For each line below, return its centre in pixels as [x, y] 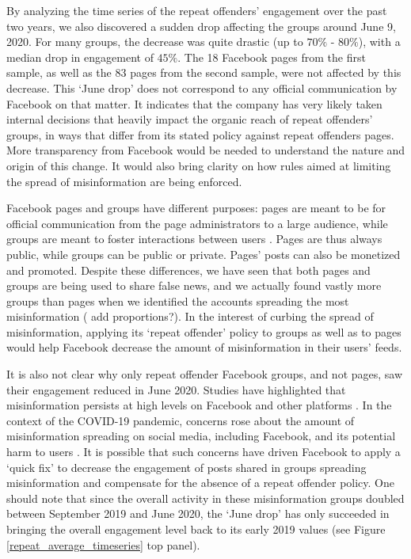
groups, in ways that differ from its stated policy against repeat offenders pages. [200, 134]
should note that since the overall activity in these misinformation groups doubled [205, 498]
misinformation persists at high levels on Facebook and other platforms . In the [199, 405]
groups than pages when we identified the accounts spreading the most [178, 300]
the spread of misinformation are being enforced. [124, 181]
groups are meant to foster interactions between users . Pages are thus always [194, 239]
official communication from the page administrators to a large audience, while [197, 223]
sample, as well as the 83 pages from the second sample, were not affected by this [204, 72]
